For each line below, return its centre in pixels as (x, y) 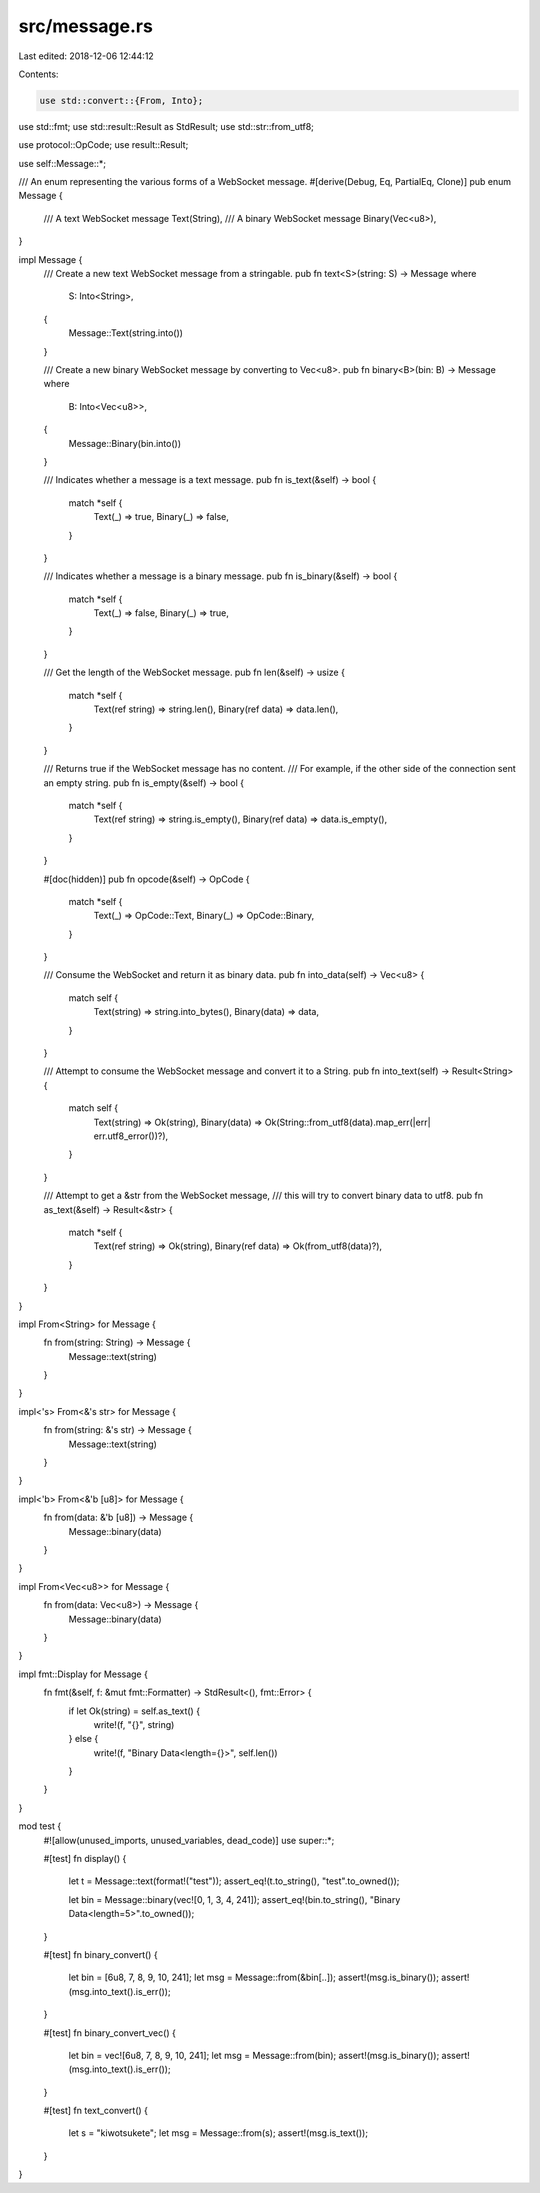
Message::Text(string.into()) (126, 333)
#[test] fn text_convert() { (96, 2111)
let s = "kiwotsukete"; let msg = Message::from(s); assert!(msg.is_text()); (218, 2133)
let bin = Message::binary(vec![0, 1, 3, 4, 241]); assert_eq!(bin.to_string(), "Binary (234, 1899)
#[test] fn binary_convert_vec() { (110, 2032)
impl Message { (50, 259)
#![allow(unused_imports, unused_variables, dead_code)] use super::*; (189, 1840)
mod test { (40, 1826)
